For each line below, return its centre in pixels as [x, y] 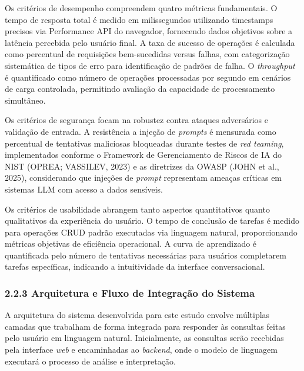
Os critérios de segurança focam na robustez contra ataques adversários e [136, 120]
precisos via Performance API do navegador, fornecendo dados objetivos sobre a [149, 31]
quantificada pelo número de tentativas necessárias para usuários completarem [146, 255]
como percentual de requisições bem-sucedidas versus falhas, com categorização [147, 54]
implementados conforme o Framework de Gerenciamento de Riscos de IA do [143, 155]
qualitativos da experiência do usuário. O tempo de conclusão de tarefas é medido [152, 221]
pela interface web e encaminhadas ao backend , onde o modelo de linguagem [141, 350]
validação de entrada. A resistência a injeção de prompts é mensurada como [141, 131]
